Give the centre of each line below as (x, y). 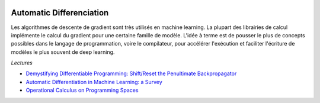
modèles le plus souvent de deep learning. (63, 52)
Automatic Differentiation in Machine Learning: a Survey (94, 82)
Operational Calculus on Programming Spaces (82, 90)
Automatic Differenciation (60, 13)
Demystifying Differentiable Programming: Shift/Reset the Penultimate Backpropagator (131, 73)
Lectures (22, 63)
